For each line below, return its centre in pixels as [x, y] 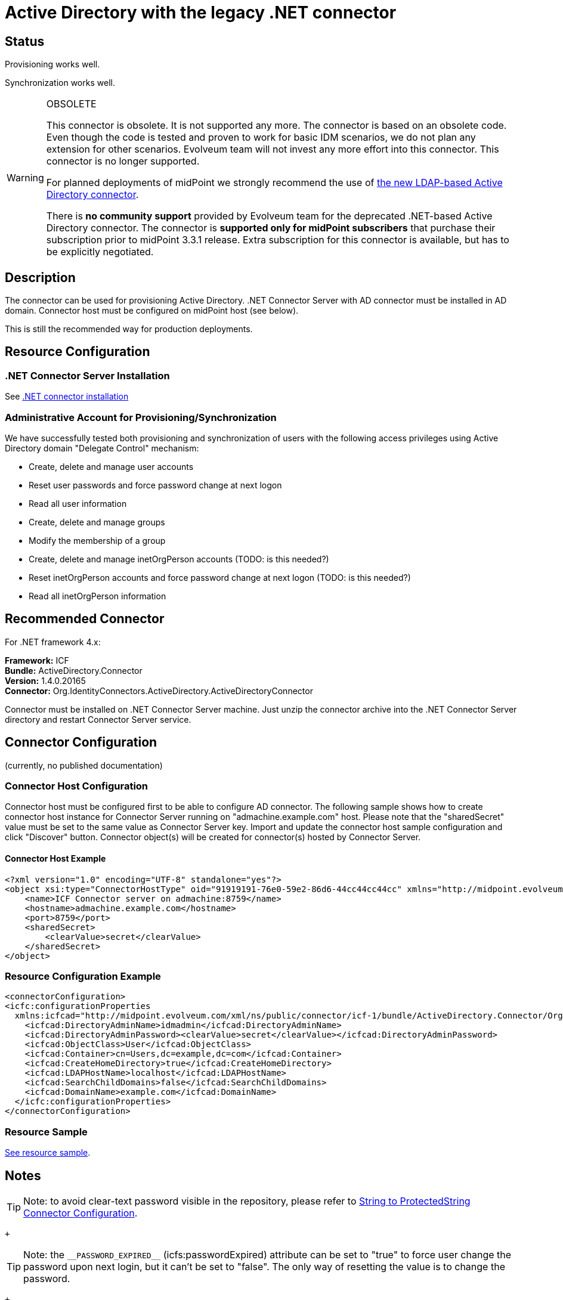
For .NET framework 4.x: [53, 642]
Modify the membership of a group [97, 540]
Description [40, 277]
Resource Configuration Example [83, 976]
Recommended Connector [85, 619]
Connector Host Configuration [77, 786]
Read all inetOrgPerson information [98, 596]
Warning [25, 178]
